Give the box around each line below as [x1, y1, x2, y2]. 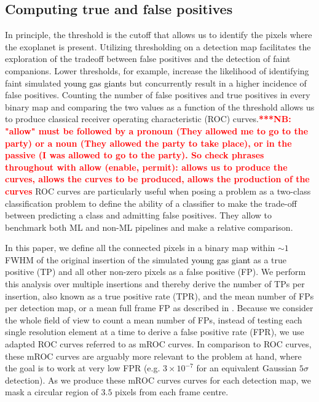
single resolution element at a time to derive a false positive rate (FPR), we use [5, 325, 304, 338]
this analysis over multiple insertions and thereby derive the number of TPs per [5, 277, 305, 290]
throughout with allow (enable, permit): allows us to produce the [5, 160, 288, 173]
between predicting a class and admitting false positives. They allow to [5, 209, 272, 222]
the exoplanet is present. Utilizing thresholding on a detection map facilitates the [5, 40, 311, 53]
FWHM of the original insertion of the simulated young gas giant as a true [5, 253, 286, 266]
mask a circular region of [5, 385, 98, 398]
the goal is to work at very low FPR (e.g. [5, 361, 160, 374]
